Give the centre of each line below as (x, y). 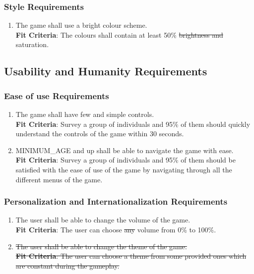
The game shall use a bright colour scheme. (81, 25)
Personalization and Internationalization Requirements (116, 201)
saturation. (32, 44)
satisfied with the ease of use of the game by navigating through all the (124, 169)
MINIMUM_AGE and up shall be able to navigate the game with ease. (125, 150)
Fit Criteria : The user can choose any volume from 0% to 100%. (116, 229)
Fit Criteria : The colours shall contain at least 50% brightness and (119, 34)
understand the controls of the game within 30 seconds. (100, 134)
